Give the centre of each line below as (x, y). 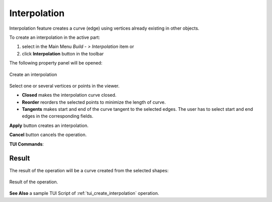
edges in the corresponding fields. (57, 116)
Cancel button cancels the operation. (48, 135)
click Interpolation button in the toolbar (63, 53)
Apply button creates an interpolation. (49, 125)
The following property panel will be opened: (56, 63)
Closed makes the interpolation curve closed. (69, 95)
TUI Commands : (26, 144)
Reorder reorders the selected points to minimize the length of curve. (94, 102)
